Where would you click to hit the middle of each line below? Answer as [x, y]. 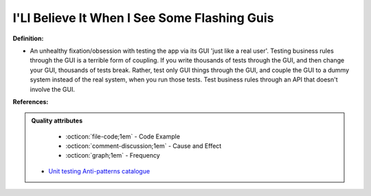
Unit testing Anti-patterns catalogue [99, 171]
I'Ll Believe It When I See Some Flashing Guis [143, 18]
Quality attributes [57, 121]
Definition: [28, 38]
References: [31, 101]
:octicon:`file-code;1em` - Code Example [123, 136]
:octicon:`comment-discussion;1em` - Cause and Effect [144, 146]
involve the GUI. [53, 89]
